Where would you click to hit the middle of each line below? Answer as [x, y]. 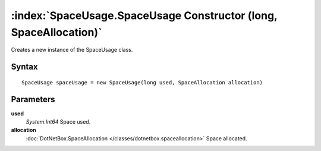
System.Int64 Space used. [58, 122]
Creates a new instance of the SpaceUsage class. [72, 50]
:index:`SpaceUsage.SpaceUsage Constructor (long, [144, 15]
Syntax [24, 67]
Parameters [33, 99]
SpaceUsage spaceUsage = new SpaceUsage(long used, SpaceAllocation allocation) [142, 82]
